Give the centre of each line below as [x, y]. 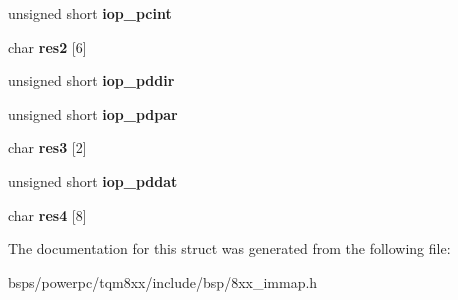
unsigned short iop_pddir [91, 80]
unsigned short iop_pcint [90, 13]
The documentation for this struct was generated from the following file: [229, 248]
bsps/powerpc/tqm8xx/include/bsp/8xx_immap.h [163, 281]
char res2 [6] [47, 46]
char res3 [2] [47, 147]
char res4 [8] [47, 214]
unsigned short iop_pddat [93, 180]
